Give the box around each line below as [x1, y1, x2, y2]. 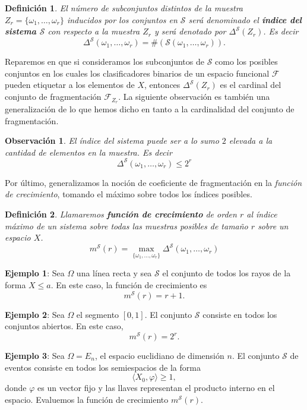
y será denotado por [154, 25, 226, 37]
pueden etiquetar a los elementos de [5, 78, 135, 91]
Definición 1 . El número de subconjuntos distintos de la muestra [5, 2, 243, 14]
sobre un [258, 219, 289, 232]
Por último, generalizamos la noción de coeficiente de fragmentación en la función [5, 176, 302, 188]
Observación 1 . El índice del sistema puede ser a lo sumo [5, 134, 219, 147]
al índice [246, 207, 277, 220]
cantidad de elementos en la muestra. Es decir [5, 146, 172, 158]
